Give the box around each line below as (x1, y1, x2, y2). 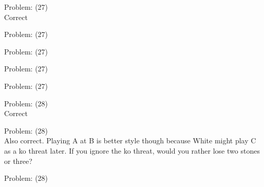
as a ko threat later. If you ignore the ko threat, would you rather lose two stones (4, 145, 260, 156)
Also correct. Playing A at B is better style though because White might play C (4, 135, 256, 146)
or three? (4, 155, 32, 166)
